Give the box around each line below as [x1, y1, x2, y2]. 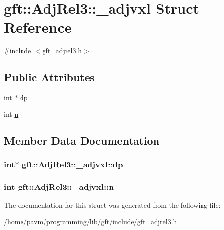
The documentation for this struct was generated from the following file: [4, 200, 221, 210]
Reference [4, 17, 72, 37]
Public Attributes [4, 69, 95, 84]
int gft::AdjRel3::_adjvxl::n [4, 180, 114, 192]
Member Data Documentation [4, 132, 160, 147]
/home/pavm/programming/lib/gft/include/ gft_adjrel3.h [4, 216, 177, 226]
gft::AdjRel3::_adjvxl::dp [22, 158, 123, 170]
